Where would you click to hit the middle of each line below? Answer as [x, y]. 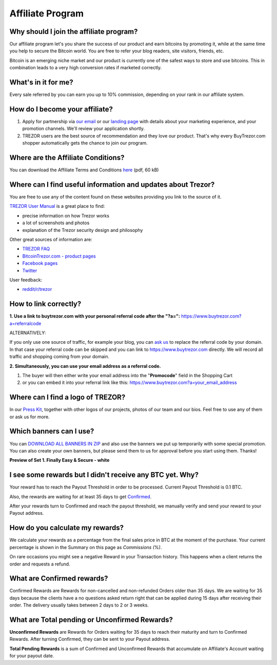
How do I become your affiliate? [61, 109]
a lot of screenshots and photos [56, 223]
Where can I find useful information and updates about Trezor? [112, 184]
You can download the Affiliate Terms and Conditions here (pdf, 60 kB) [84, 170]
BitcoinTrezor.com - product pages [59, 256]
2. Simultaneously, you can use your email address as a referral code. [85, 366]
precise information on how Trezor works [66, 216]
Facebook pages [40, 263]
